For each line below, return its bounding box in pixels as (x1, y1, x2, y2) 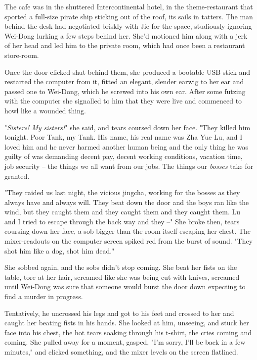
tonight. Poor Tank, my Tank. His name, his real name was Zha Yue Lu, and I (4, 132, 243, 142)
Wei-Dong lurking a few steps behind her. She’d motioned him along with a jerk (4, 30, 248, 41)
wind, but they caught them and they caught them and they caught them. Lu (4, 206, 240, 217)
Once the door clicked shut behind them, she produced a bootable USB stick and (4, 66, 251, 77)
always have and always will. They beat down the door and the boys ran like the (4, 197, 249, 207)
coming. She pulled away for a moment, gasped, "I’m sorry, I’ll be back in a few (4, 337, 246, 347)
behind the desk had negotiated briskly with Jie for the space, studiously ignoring (4, 21, 252, 31)
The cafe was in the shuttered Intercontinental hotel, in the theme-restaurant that (4, 1, 253, 11)
